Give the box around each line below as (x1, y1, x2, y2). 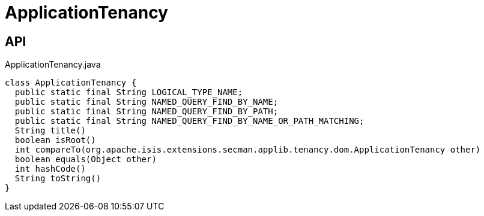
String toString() (14, 174, 101, 184)
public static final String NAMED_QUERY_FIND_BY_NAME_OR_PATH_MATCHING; (14, 116, 365, 126)
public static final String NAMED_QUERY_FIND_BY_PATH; (14, 107, 279, 117)
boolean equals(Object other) (14, 154, 157, 165)
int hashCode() (14, 164, 86, 174)
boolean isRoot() (14, 135, 96, 145)
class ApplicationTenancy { (5, 78, 137, 88)
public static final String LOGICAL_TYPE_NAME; (14, 87, 243, 98)
